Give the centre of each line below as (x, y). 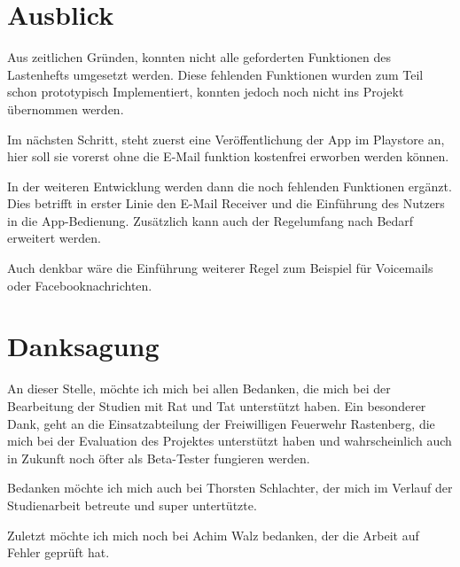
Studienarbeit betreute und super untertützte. (132, 505)
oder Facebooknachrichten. (80, 285)
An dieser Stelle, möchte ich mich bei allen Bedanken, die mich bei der (199, 388)
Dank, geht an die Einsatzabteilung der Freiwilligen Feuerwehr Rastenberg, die (221, 423)
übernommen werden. (66, 109)
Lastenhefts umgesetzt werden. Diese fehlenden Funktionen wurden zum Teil (215, 74)
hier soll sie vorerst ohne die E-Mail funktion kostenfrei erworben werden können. (228, 156)
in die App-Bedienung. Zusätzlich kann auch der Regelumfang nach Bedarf (211, 220)
